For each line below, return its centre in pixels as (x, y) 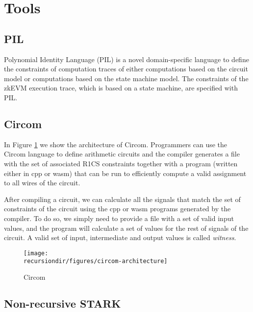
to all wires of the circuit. (42, 183)
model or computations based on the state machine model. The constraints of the (126, 78)
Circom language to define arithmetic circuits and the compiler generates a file (122, 154)
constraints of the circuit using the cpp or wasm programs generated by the (117, 209)
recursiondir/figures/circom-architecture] (96, 261)
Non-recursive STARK (63, 303)
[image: (36, 253)
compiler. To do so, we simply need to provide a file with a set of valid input (119, 218)
